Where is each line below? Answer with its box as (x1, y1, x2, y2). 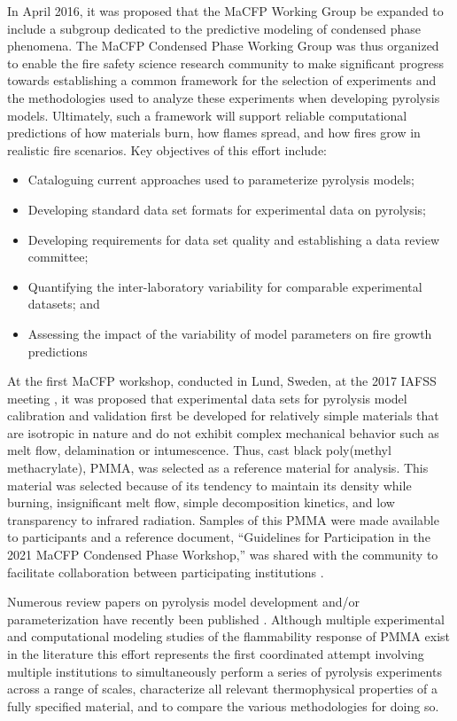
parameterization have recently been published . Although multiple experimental (7, 609, 445, 628)
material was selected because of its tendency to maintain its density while (7, 475, 412, 494)
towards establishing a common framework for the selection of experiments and (7, 71, 437, 90)
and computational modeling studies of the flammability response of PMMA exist (7, 627, 450, 646)
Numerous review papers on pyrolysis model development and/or (7, 592, 360, 611)
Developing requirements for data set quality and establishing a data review (27, 230, 440, 248)
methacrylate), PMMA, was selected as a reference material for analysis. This (7, 458, 429, 477)
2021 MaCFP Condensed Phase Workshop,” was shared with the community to (7, 545, 438, 564)
